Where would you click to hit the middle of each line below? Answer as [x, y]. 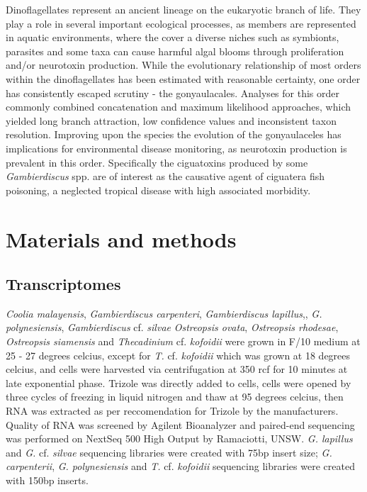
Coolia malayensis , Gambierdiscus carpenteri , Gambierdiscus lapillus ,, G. [164, 313]
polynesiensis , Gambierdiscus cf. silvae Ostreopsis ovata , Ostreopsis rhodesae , [172, 327]
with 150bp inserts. [47, 480]
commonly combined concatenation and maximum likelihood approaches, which [179, 107]
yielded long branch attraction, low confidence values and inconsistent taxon [171, 120]
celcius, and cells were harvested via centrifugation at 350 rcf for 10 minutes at [177, 369]
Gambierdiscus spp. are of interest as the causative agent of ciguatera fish [165, 176]
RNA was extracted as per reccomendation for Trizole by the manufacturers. [172, 411]
